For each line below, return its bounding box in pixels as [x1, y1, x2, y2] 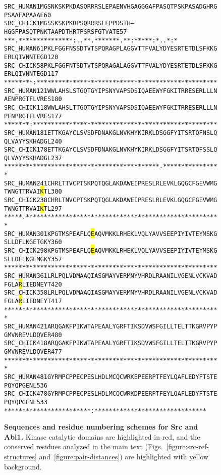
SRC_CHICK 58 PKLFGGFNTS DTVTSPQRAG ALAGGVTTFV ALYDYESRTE [4, 62, 189, 69]
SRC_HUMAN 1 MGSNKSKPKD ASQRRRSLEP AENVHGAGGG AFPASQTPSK [4, 3, 185, 10]
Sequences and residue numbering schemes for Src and [4, 421, 198, 432]
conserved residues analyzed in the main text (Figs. [4, 441, 163, 452]
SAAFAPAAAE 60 [8, 11, 51, 19]
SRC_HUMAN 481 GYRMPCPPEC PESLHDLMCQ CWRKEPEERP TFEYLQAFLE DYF [4, 373, 203, 381]
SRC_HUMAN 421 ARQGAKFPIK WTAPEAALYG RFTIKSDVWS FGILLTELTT [4, 322, 192, 330]
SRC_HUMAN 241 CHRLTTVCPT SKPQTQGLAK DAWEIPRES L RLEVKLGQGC [4, 179, 192, 187]
